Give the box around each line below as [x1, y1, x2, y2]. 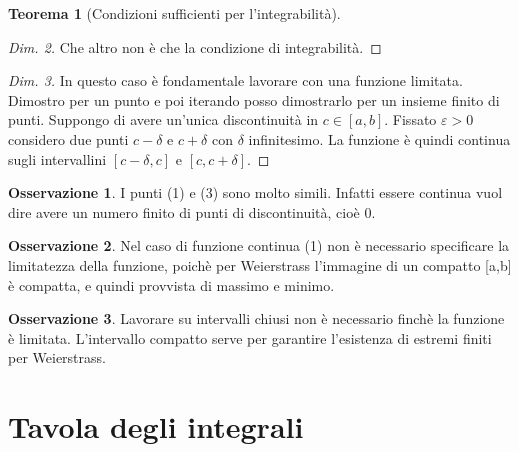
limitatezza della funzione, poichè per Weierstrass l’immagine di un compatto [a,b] [8, 254, 512, 275]
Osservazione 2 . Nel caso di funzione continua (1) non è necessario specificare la [8, 235, 510, 256]
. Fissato [384, 109, 437, 130]
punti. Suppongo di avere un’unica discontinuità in [8, 109, 319, 130]
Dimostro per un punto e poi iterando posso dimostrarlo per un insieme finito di [8, 89, 500, 110]
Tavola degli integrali [8, 406, 304, 447]
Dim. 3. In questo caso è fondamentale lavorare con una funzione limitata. [8, 70, 463, 91]
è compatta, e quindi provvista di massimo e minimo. [8, 274, 335, 295]
